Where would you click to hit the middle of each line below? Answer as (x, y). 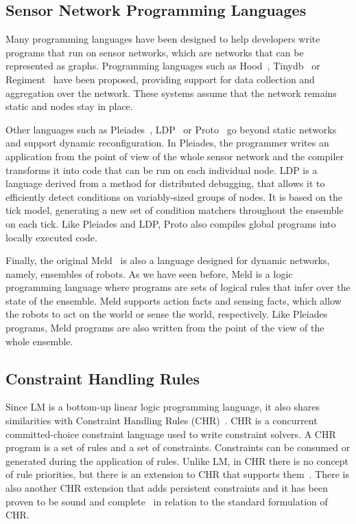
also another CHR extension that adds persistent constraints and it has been (167, 488)
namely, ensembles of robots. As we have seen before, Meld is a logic (149, 273)
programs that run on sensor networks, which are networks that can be (155, 52)
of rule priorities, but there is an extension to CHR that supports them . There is (178, 474)
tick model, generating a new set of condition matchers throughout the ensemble (175, 210)
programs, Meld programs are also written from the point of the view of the (165, 328)
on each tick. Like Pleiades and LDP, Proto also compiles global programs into (171, 223)
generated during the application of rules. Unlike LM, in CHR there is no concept (177, 460)
